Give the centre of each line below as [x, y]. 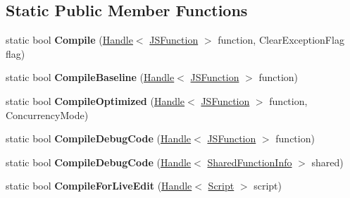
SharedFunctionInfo [250, 162]
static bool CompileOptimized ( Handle [95, 100]
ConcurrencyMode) [47, 115]
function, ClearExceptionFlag [281, 40]
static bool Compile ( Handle [69, 40]
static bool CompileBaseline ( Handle [90, 77]
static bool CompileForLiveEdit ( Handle [99, 186]
